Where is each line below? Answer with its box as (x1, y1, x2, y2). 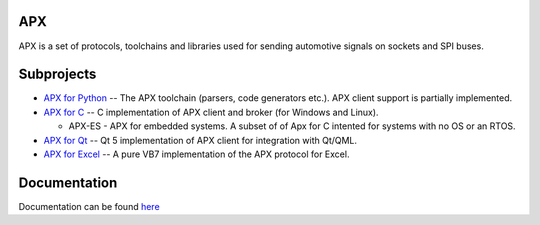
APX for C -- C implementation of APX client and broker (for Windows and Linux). (43, 106, 379, 118)
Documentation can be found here (18, 200, 160, 212)
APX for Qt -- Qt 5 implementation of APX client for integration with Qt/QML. (43, 134, 358, 146)
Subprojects (18, 66, 97, 83)
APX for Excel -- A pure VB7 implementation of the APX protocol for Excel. (43, 148, 350, 160)
